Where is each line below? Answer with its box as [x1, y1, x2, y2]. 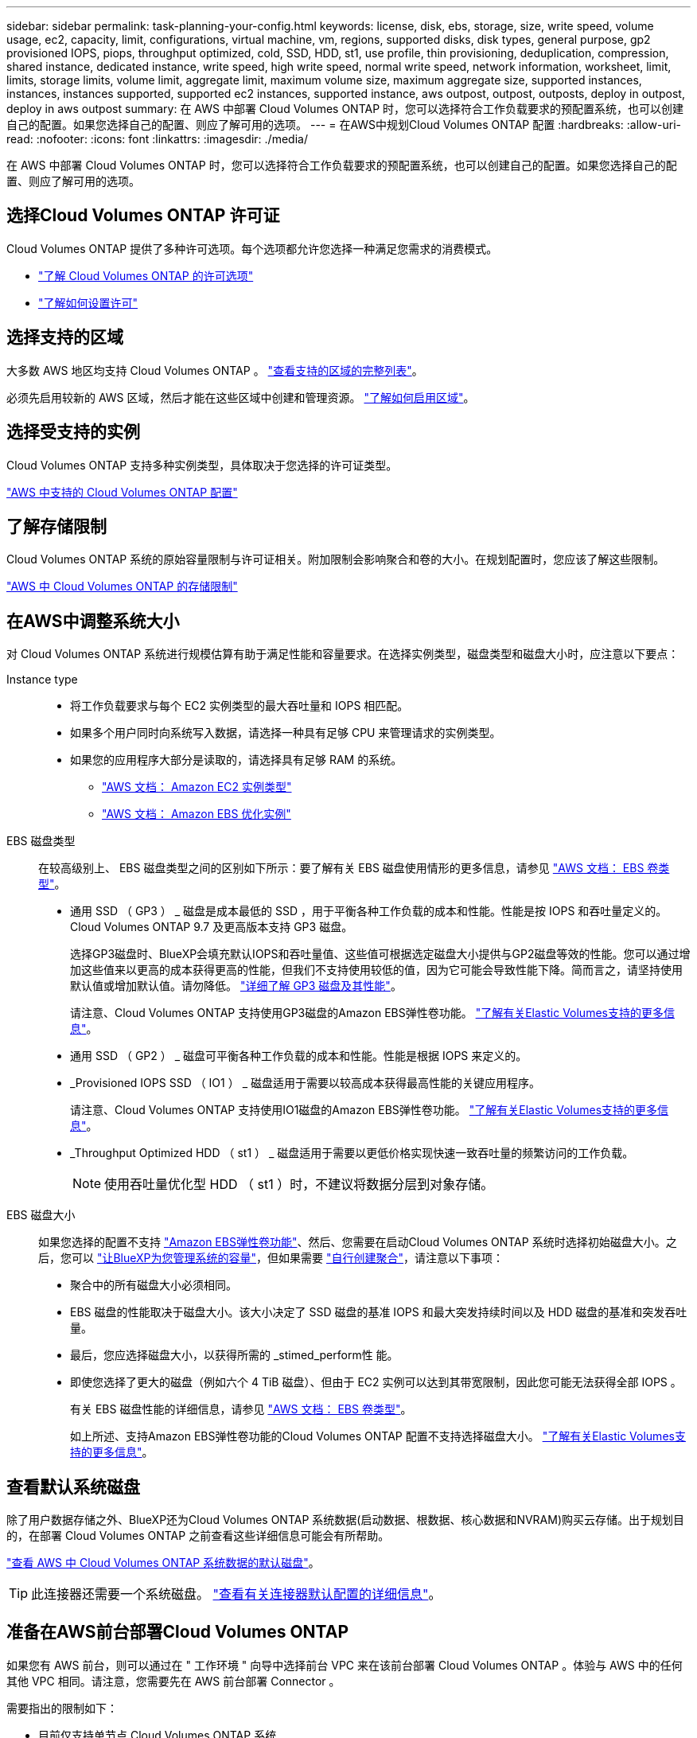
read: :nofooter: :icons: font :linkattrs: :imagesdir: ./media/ [6, 132, 308, 146]
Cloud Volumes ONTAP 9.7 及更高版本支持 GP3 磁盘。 [70, 920, 353, 934]
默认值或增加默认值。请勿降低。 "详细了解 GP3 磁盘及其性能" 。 [70, 979, 402, 993]
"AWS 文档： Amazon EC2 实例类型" [102, 780, 292, 794]
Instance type [6, 672, 78, 687]
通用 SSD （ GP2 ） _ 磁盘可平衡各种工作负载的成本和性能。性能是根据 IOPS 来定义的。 [70, 1049, 528, 1063]
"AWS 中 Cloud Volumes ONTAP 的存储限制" [6, 579, 238, 594]
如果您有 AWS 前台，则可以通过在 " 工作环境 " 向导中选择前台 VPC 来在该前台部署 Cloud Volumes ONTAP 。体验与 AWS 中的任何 [6, 1658, 683, 1672]
